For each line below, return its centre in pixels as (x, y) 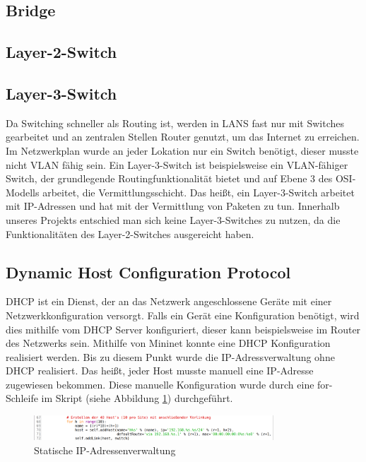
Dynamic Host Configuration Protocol (148, 272)
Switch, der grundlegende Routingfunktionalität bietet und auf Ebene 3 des (169, 178)
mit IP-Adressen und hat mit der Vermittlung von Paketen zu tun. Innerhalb (173, 206)
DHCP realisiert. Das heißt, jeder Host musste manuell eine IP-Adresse (160, 371)
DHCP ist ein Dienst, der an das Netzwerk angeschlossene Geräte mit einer (169, 301)
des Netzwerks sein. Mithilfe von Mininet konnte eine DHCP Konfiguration (168, 343)
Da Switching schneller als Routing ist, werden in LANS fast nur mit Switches (175, 123)
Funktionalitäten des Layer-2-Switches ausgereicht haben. (130, 233)
